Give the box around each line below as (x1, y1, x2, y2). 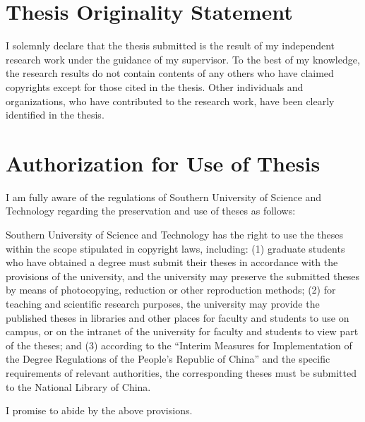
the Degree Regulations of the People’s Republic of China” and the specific (6, 351, 330, 366)
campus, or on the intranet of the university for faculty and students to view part (6, 324, 359, 339)
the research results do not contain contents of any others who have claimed (6, 66, 334, 80)
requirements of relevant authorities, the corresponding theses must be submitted (6, 365, 357, 380)
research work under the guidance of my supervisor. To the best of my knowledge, (6, 52, 360, 66)
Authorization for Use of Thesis (6, 148, 321, 177)
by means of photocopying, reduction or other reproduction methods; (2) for (6, 282, 336, 297)
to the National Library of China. (6, 379, 151, 394)
